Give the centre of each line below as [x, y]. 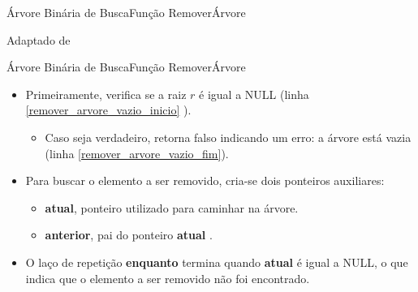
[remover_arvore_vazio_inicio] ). [108, 110]
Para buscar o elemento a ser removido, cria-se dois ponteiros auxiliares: [205, 180]
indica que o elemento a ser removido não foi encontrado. [168, 278]
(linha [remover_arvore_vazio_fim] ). [137, 153]
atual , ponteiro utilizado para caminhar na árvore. [172, 207]
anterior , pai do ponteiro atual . [129, 235]
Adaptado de [39, 39]
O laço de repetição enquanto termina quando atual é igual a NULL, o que [217, 262]
